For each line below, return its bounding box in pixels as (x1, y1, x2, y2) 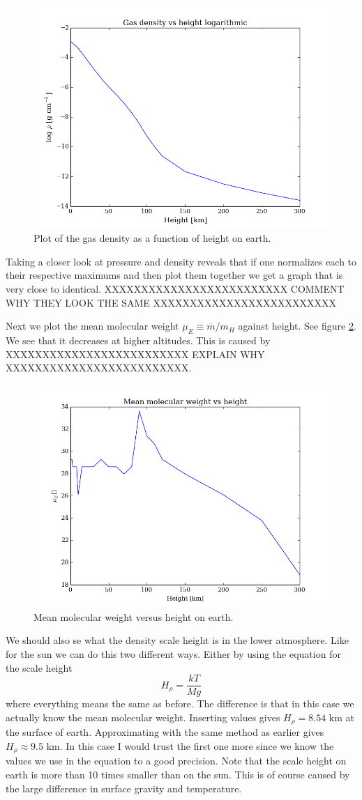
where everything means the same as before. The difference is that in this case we (6, 696, 354, 711)
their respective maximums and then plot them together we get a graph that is (6, 268, 343, 282)
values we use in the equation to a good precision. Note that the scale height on (6, 753, 347, 768)
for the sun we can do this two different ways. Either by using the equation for (6, 647, 341, 661)
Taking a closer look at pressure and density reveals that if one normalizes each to (6, 254, 357, 268)
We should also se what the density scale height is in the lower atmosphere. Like (6, 633, 349, 647)
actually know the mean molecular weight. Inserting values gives (6, 709, 280, 724)
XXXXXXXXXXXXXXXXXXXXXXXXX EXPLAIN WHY (6, 346, 265, 361)
